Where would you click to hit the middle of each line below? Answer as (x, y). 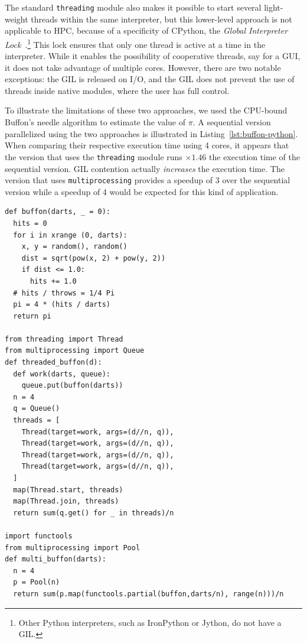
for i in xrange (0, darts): (70, 235)
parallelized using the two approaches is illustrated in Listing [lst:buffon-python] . (151, 133)
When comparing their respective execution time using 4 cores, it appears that (147, 145)
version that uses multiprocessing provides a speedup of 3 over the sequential (148, 180)
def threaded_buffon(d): (53, 363)
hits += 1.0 (53, 281)
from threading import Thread (64, 339)
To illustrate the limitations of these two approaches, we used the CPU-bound (146, 110)
